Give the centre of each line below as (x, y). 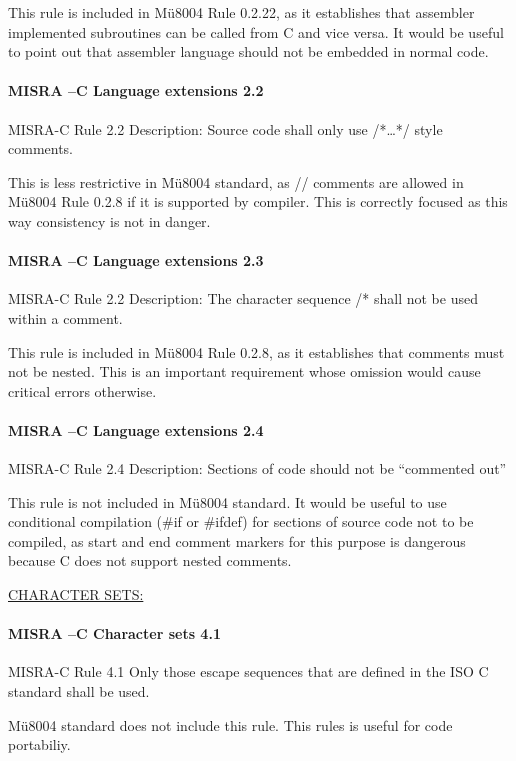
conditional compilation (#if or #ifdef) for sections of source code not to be (241, 521)
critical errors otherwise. (82, 390)
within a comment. (65, 317)
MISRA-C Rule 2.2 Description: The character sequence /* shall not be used (243, 298)
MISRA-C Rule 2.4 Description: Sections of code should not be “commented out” (257, 468)
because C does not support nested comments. (150, 560)
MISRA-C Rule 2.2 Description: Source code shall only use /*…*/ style (225, 128)
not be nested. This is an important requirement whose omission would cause (244, 371)
